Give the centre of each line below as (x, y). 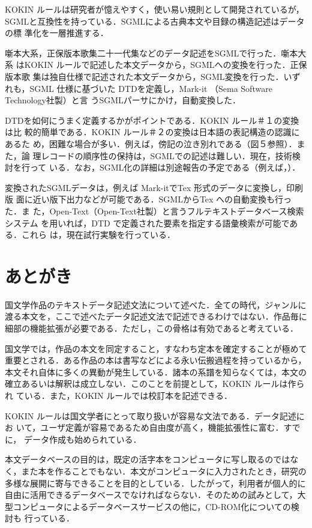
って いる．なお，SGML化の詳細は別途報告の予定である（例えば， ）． (165, 167)
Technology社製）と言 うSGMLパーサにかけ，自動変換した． (123, 100)
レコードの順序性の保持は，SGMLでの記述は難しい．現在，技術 (166, 155)
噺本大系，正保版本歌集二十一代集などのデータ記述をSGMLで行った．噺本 (151, 53)
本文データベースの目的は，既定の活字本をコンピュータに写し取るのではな (152, 459)
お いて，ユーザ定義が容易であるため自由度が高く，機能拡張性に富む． (144, 427)
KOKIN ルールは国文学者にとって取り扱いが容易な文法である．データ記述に (155, 415)
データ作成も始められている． (82, 439)
